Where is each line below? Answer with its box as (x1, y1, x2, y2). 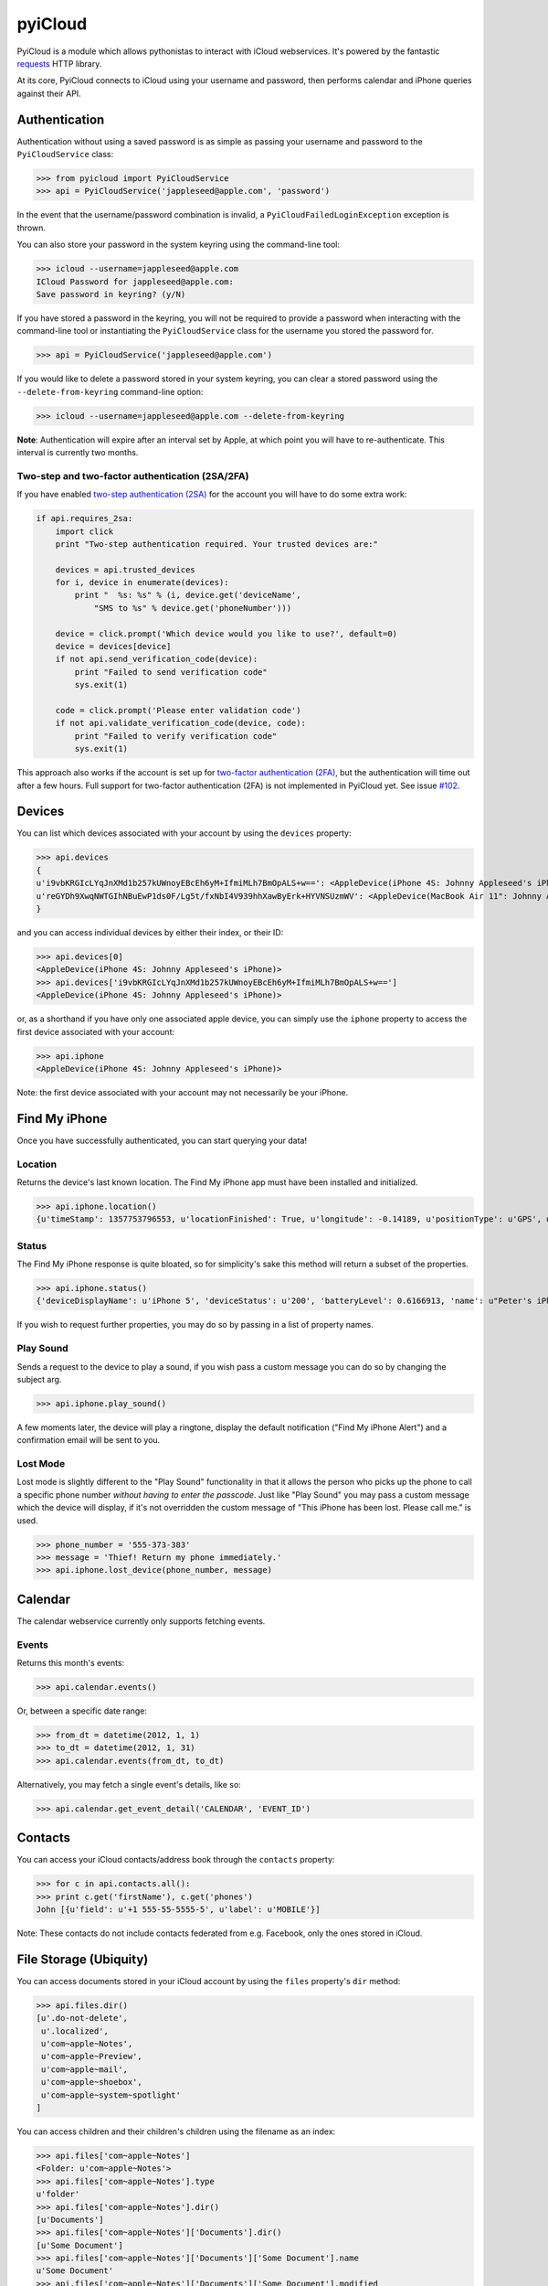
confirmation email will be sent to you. (16, 1435, 161, 1446)
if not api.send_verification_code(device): (55, 654, 258, 665)
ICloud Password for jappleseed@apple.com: (36, 276, 235, 287)
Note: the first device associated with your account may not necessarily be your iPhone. (16, 1086, 349, 1097)
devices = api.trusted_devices (55, 564, 195, 575)
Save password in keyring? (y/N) (36, 289, 186, 299)
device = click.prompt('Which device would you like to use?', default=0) (55, 628, 397, 639)
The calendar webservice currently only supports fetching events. (16, 1615, 266, 1627)
